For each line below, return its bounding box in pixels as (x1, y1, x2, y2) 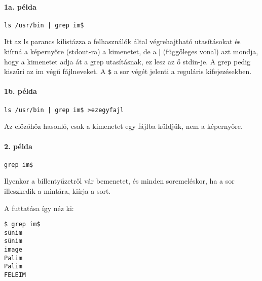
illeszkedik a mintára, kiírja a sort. (4, 185, 111, 196)
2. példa (4, 140, 32, 151)
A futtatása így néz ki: (4, 202, 74, 213)
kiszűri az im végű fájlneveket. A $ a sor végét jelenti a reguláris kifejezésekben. (4, 66, 252, 77)
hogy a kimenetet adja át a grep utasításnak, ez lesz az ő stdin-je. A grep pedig (4, 56, 251, 66)
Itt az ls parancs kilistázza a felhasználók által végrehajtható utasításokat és (4, 36, 241, 47)
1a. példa (4, 1, 36, 12)
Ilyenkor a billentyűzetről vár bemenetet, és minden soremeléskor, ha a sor (4, 175, 235, 186)
